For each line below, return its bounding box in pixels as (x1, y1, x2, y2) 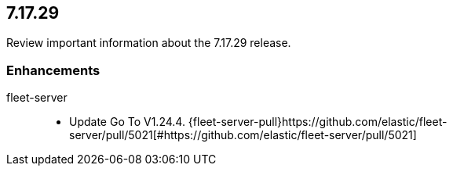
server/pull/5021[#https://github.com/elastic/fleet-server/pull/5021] (69, 128, 417, 142)
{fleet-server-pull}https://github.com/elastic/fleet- (188, 115, 448, 129)
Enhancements (6, 62, 100, 78)
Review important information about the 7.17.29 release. (6, 36, 291, 50)
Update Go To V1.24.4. (69, 115, 185, 129)
